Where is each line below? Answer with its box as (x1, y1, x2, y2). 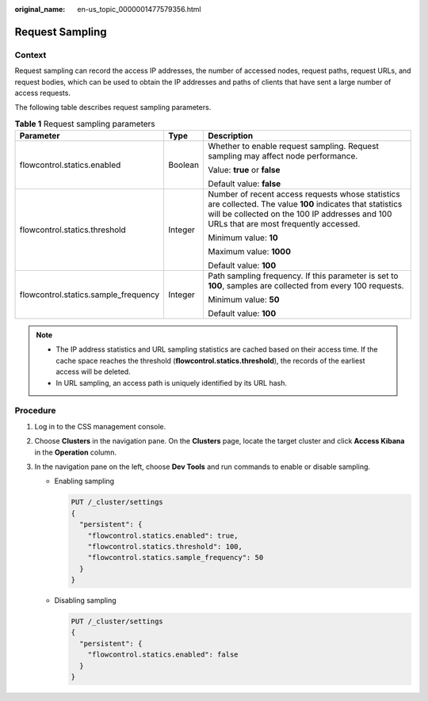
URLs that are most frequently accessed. (207, 219, 361, 230)
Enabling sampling (54, 476, 115, 486)
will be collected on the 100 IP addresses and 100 (207, 208, 392, 219)
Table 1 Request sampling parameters (14, 118, 156, 129)
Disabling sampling (54, 596, 117, 605)
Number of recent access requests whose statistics (207, 189, 400, 200)
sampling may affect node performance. (207, 150, 358, 162)
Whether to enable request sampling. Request (207, 141, 380, 152)
